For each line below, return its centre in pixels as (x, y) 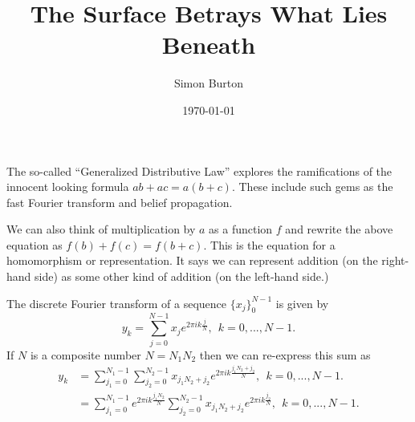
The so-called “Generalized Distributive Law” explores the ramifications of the (199, 170)
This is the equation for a (273, 244)
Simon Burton (209, 83)
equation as (35, 244)
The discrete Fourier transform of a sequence (116, 303)
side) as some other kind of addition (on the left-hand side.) (182, 276)
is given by (302, 303)
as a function (241, 229)
